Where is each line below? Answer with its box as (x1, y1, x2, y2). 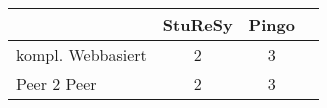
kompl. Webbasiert (16, 43, 147, 66)
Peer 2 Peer (16, 72, 97, 95)
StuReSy (162, 13, 233, 36)
